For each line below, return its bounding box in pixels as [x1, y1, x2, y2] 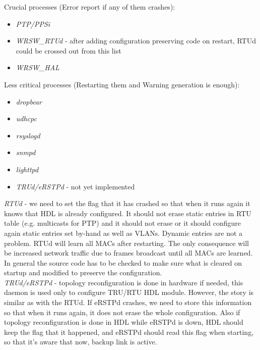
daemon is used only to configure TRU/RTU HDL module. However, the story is [4, 287, 254, 297]
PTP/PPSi [16, 18, 50, 29]
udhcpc [16, 113, 37, 124]
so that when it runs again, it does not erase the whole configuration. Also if [4, 307, 240, 317]
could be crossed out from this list [16, 45, 121, 56]
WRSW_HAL [16, 62, 59, 73]
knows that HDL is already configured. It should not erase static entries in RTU [4, 208, 251, 218]
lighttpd [16, 164, 39, 174]
